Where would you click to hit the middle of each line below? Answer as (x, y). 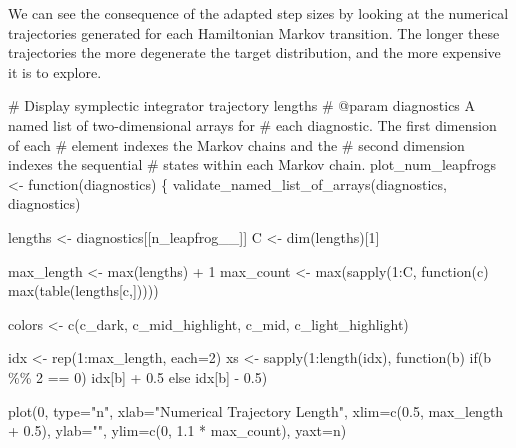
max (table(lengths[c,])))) (83, 290)
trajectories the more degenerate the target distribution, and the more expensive (254, 52)
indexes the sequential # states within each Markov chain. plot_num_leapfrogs (252, 164)
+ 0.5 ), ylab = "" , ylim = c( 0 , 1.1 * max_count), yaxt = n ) (177, 430)
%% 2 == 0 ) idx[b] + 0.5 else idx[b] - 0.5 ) (138, 376)
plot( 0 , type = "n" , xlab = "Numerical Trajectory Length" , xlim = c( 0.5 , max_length (256, 410)
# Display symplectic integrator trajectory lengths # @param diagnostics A (242, 105)
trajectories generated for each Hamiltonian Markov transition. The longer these (254, 32)
